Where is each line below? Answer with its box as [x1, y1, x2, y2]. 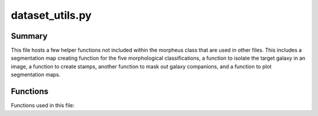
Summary [11, 31, 48, 41]
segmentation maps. [11, 71, 61, 79]
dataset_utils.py [11, 9, 92, 22]
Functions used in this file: [11, 102, 75, 109]
